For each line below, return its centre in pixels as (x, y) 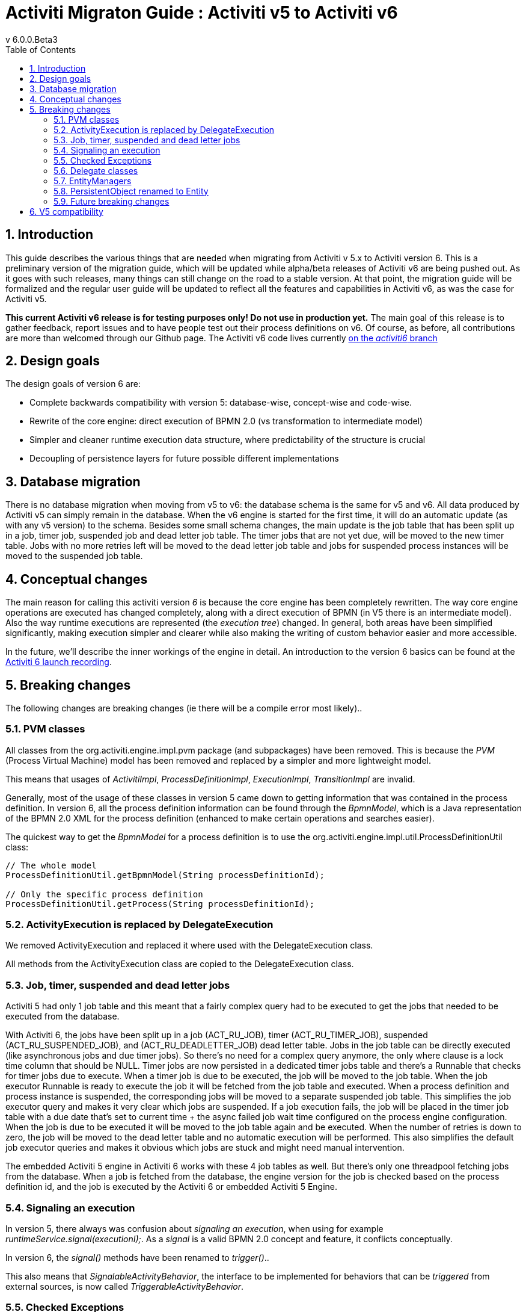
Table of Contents (41, 49)
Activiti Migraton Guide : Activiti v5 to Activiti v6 (202, 13)
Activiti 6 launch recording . (59, 662)
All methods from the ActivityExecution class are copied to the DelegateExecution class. (180, 964)
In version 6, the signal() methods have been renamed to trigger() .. (137, 1257)
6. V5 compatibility (66, 211)
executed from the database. (63, 1016)
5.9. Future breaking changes (112, 201)
